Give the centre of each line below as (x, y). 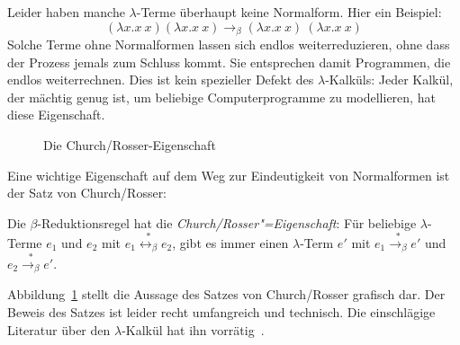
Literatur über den (59, 329)
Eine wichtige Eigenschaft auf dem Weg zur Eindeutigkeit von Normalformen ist (229, 175)
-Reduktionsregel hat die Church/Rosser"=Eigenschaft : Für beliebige (227, 222)
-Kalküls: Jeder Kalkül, (389, 80)
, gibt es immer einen (230, 242)
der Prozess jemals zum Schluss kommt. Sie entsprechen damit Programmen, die (229, 62)
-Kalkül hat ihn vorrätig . (193, 329)
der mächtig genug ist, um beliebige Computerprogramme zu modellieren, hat (221, 97)
